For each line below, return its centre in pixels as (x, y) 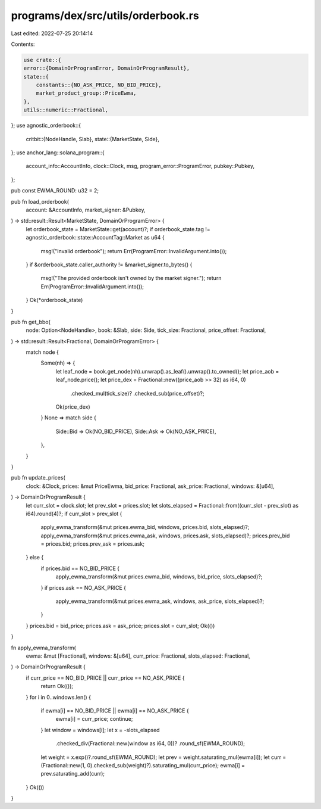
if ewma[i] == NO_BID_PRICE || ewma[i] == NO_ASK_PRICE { (115, 710)
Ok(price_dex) (73, 407)
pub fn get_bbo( (31, 322)
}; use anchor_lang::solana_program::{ (58, 153)
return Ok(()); (57, 686)
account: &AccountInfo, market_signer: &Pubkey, (86, 210)
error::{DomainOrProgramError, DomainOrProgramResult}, (107, 68)
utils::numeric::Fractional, (66, 110)
